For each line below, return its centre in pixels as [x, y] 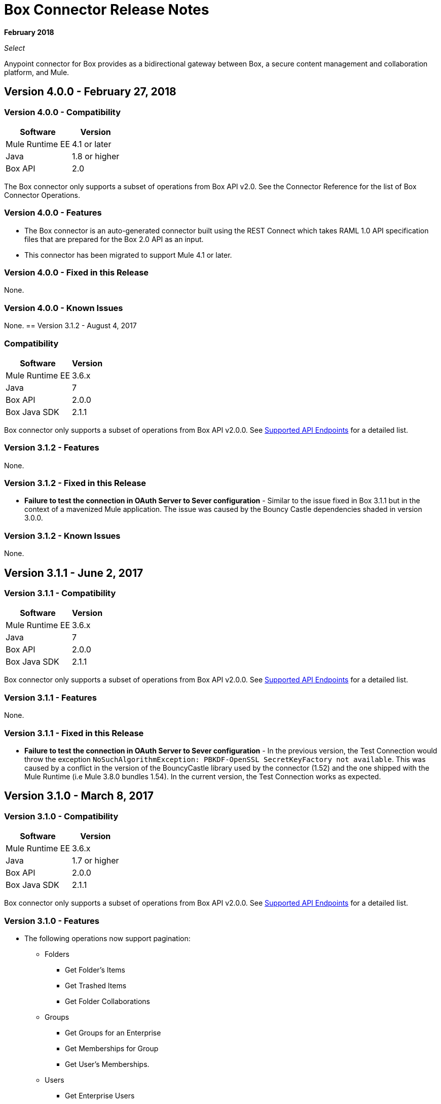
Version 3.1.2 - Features [52, 448]
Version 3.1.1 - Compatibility [60, 593]
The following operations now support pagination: [107, 938]
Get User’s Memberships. [107, 1064]
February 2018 [29, 32]
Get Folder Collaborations [107, 1001]
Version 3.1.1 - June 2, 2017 [74, 573]
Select [15, 48]
